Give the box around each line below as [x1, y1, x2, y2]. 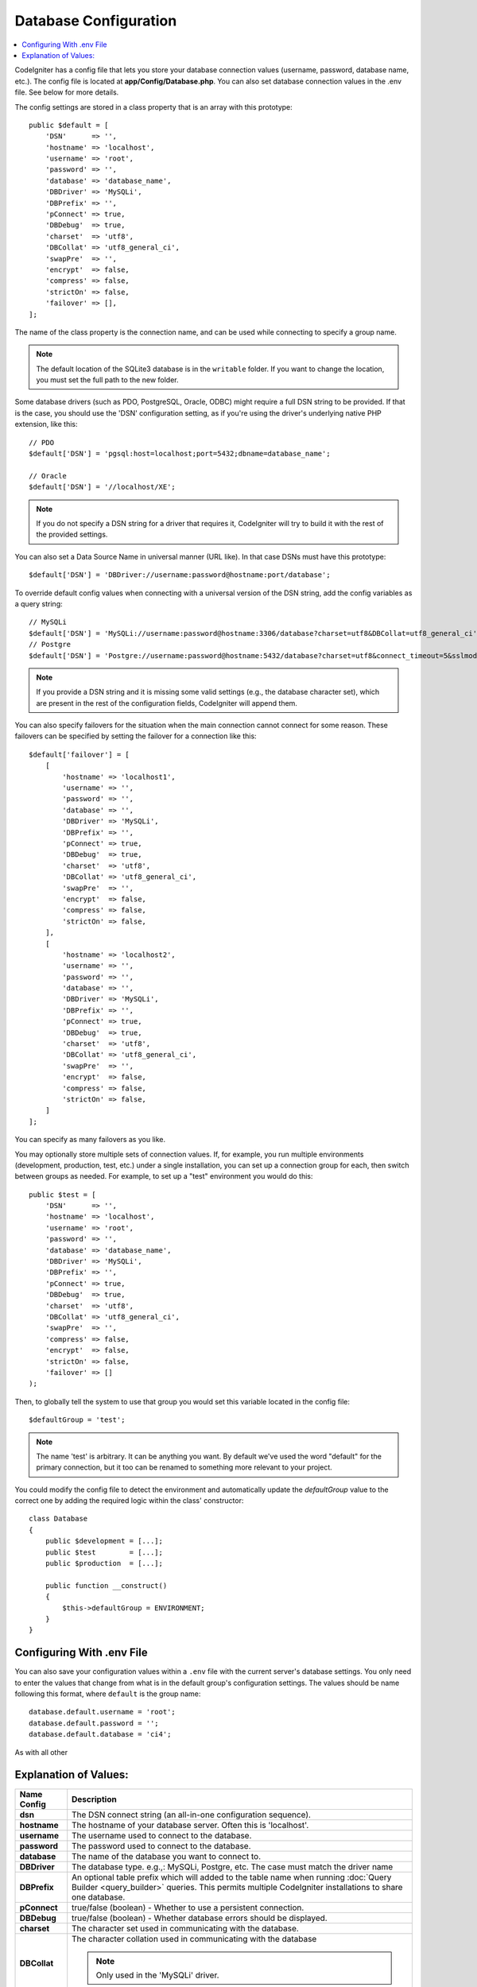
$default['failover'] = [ [29, 749, 130, 759]
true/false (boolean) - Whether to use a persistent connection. [72, 1902, 304, 1913]
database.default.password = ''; [29, 1718, 159, 1728]
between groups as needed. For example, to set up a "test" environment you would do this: [14, 1172, 313, 1181]
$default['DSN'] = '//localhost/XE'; [29, 482, 176, 492]
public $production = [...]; [45, 1559, 163, 1568]
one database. [72, 1892, 126, 1903]
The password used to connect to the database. [72, 1840, 251, 1851]
